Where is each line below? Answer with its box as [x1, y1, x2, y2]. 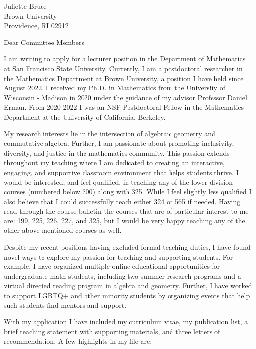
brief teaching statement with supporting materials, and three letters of [4, 326, 220, 336]
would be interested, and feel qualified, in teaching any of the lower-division [4, 176, 233, 187]
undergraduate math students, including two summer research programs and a [4, 270, 241, 281]
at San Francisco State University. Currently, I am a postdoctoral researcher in [4, 63, 243, 73]
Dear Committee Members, [4, 37, 86, 47]
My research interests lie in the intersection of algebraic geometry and [4, 128, 215, 138]
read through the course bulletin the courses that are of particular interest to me [4, 206, 249, 216]
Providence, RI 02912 [4, 20, 69, 31]
